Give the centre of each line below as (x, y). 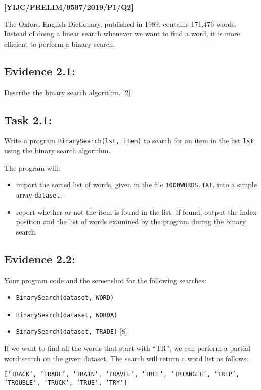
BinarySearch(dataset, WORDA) (67, 315)
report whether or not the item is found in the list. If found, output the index (136, 211)
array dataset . (39, 194)
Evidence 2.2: (40, 259)
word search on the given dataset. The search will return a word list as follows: (126, 358)
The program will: (32, 167)
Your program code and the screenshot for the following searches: (105, 280)
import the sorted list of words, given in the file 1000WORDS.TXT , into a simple (136, 185)
